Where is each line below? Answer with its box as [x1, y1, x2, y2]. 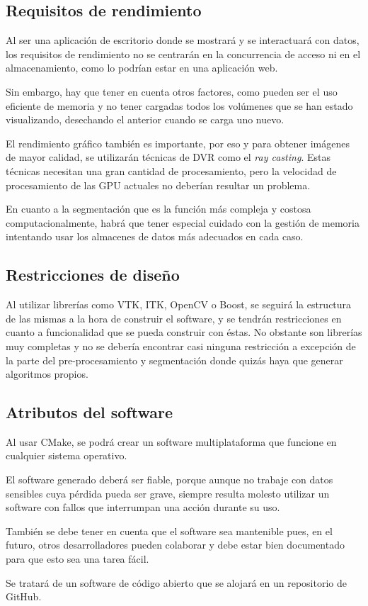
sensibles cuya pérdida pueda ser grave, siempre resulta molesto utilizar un [6, 486, 330, 500]
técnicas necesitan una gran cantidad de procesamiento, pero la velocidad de [6, 163, 337, 178]
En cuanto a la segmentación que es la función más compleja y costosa [6, 201, 311, 216]
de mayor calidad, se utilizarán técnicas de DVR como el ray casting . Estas [6, 150, 330, 164]
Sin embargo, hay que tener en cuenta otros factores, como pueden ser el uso [6, 84, 338, 99]
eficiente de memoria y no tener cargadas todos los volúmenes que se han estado [6, 98, 353, 113]
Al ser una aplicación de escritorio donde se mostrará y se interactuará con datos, [6, 33, 360, 47]
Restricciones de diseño [6, 264, 180, 286]
